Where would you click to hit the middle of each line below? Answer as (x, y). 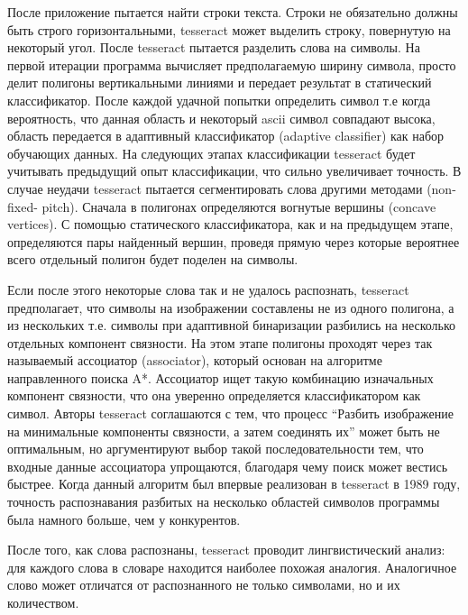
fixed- (23, 206)
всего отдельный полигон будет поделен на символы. (153, 259)
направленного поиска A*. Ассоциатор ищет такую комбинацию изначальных (220, 377)
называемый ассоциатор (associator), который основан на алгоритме (195, 360)
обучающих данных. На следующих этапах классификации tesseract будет (211, 153)
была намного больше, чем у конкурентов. (124, 519)
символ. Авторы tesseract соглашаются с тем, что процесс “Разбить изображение (230, 413)
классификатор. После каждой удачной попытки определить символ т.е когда (219, 100)
